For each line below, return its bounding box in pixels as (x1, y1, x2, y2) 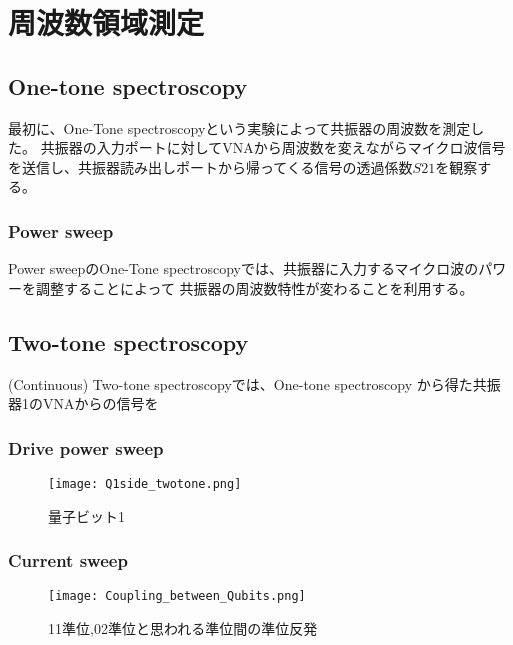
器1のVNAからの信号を (8, 393, 159, 414)
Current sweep (8, 548, 128, 573)
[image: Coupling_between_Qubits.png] (48, 589, 306, 604)
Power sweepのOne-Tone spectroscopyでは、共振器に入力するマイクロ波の (8, 258, 479, 279)
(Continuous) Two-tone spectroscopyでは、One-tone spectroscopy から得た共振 (8, 373, 501, 394)
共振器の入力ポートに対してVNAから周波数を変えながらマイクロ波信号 (40, 137, 506, 158)
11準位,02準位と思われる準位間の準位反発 (48, 618, 318, 639)
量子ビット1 (48, 505, 125, 526)
